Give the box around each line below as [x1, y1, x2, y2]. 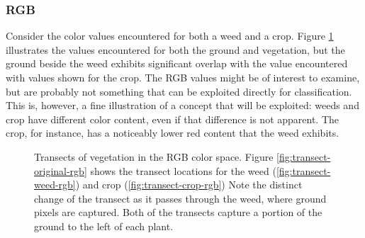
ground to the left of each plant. [34, 218, 174, 233]
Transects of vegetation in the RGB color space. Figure [34, 149, 274, 164]
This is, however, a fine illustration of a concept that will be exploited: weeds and [6, 98, 359, 113]
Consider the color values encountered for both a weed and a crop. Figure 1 [6, 28, 334, 43]
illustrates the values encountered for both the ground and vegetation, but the [6, 42, 345, 57]
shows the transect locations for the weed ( [90, 163, 276, 178]
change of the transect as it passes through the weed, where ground [34, 191, 327, 205]
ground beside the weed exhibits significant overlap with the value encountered [6, 56, 348, 71]
